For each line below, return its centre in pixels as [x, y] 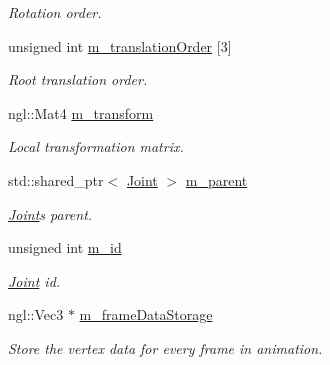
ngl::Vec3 [36, 314]
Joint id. [34, 280]
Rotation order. [55, 12]
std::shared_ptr [56, 179]
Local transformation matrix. [96, 146]
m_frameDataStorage [146, 314]
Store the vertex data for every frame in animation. [165, 347]
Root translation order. [78, 79]
